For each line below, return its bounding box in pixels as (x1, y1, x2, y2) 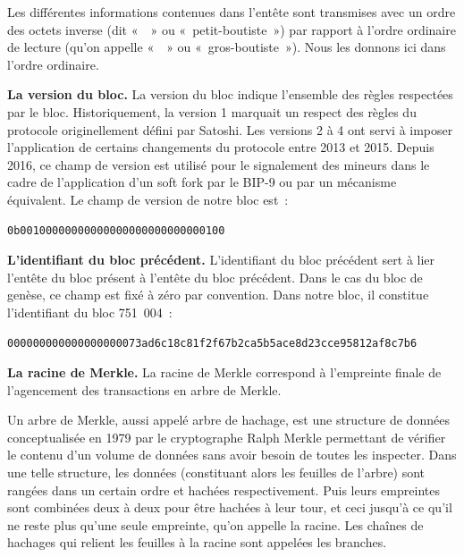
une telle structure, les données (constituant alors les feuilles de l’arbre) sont (7, 463, 426, 482)
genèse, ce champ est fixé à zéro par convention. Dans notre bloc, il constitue (7, 285, 429, 304)
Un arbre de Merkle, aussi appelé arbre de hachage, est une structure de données (7, 410, 450, 429)
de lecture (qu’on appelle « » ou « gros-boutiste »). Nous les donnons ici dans (7, 38, 446, 56)
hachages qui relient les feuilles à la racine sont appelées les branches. (7, 533, 387, 552)
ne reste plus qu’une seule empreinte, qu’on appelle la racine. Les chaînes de (7, 515, 424, 534)
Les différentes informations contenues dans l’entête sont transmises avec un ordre (7, 3, 456, 21)
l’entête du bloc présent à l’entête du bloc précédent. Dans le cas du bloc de (7, 267, 423, 286)
